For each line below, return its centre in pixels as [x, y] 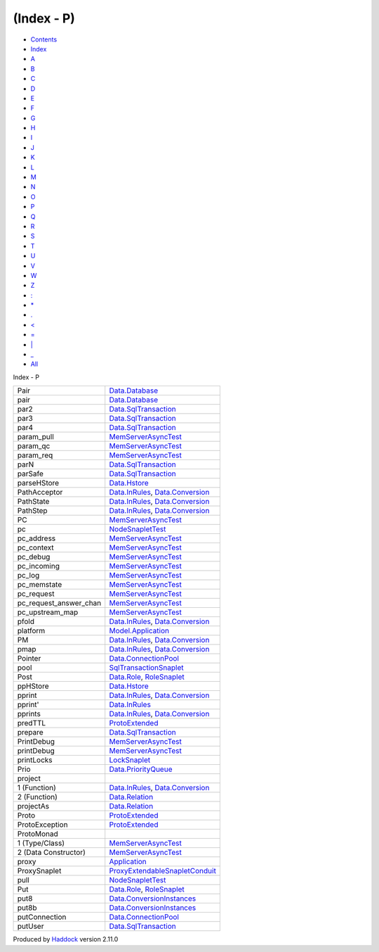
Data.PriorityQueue [141, 769]
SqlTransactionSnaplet [146, 668]
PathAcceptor [40, 493]
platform [31, 631]
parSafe [30, 474]
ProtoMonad [38, 834]
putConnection [42, 917]
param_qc [34, 446]
